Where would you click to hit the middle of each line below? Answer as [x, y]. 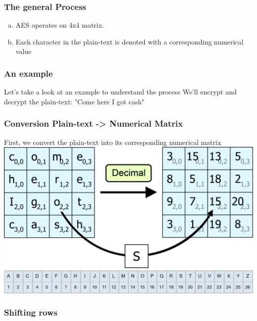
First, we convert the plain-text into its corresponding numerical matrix [113, 142]
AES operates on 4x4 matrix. [60, 25]
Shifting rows [31, 312]
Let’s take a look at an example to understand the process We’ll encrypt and [120, 92]
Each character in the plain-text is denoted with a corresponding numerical [129, 41]
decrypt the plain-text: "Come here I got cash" [74, 101]
